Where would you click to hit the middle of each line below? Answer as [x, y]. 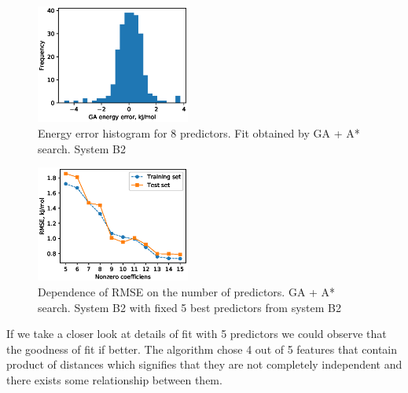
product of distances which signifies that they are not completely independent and [204, 364]
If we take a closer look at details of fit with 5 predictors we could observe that [197, 334]
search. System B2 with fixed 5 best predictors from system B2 [189, 307]
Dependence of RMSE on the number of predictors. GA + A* [187, 291]
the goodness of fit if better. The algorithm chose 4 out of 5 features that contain [202, 349]
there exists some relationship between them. [114, 379]
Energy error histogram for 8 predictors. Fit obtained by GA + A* [199, 133]
